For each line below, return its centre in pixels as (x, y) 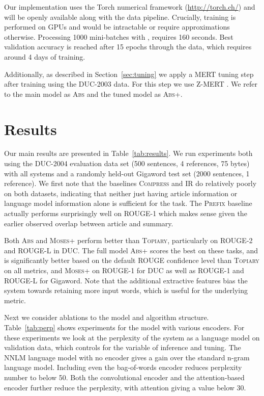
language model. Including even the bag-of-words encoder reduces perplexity (123, 367)
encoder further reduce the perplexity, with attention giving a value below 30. (125, 387)
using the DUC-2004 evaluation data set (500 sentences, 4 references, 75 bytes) (127, 163)
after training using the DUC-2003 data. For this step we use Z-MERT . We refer (131, 84)
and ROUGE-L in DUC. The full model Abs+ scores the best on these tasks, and (131, 250)
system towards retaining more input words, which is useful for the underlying (126, 290)
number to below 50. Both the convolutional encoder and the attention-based (124, 377)
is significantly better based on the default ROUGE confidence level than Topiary (132, 260)
